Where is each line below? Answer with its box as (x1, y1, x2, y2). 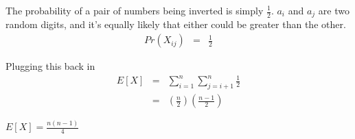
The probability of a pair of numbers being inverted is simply (5, 3, 264, 17)
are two (318, 3, 350, 17)
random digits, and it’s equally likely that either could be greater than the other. (5, 17, 346, 31)
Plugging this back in (5, 59, 95, 73)
